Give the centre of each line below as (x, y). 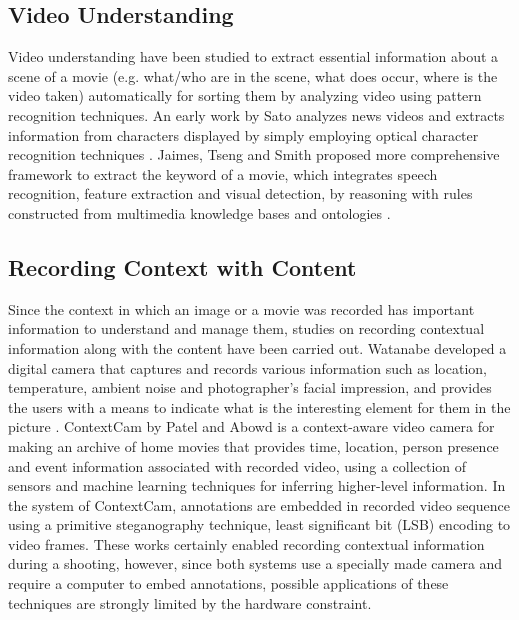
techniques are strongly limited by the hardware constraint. (190, 602)
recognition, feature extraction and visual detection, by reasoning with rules (240, 193)
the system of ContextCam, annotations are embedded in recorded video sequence (259, 504)
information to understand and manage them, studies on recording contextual (246, 328)
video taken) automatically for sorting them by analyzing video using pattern (245, 95)
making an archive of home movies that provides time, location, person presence (253, 445)
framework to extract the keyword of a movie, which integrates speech (223, 173)
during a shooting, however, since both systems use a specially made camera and (255, 563)
